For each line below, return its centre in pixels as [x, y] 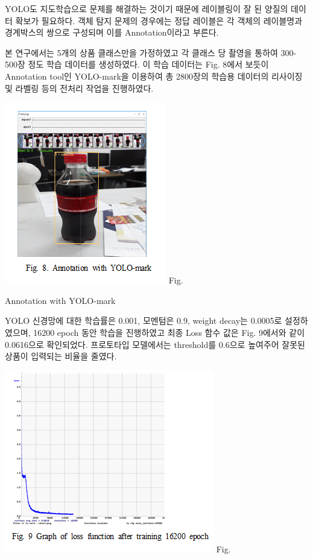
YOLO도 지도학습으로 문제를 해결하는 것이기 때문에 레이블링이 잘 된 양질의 [147, 8]
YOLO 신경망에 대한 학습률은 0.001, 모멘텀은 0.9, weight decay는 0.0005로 [144, 321]
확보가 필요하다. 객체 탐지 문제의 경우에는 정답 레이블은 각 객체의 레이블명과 [159, 20]
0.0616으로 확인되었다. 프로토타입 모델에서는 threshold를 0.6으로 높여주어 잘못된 [155, 344]
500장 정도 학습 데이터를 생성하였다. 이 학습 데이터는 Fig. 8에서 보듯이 [137, 64]
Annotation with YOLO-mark [60, 300]
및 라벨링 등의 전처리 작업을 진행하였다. [79, 88]
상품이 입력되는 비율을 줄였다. [61, 356]
